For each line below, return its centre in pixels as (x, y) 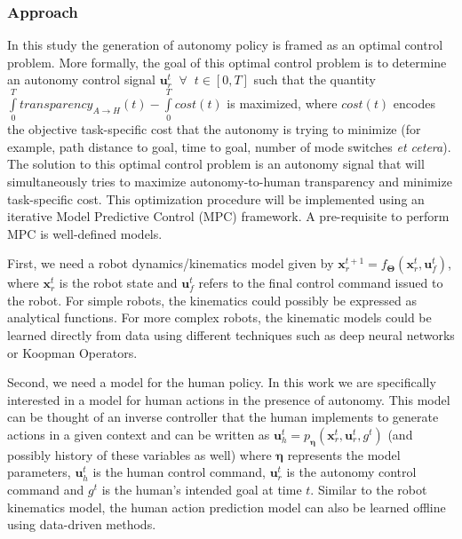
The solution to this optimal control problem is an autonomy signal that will (216, 164)
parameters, (39, 472)
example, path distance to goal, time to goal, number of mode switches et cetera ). (229, 146)
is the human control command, (179, 472)
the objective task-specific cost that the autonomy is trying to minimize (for (214, 129)
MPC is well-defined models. (85, 233)
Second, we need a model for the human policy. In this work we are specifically (222, 382)
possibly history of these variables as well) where (139, 454)
